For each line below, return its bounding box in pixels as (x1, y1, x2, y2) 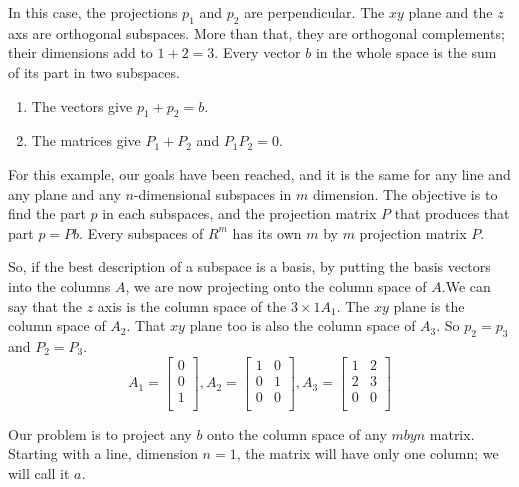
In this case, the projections (8, 2, 178, 22)
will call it (8, 462, 70, 483)
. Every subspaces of (79, 222, 204, 243)
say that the (8, 295, 82, 316)
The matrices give (31, 130, 141, 151)
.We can (441, 275, 491, 296)
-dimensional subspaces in (133, 183, 292, 204)
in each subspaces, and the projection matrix (102, 203, 377, 224)
